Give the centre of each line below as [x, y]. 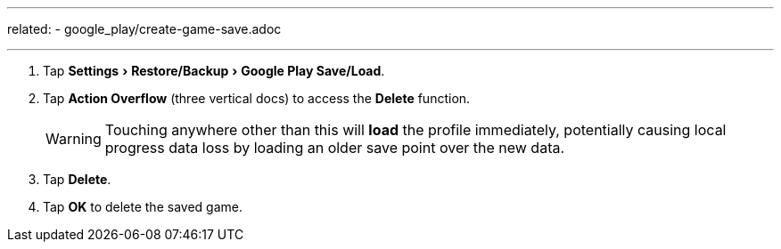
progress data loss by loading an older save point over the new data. [335, 148]
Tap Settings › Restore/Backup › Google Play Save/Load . [214, 71]
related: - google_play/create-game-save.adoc [144, 29]
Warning [74, 139]
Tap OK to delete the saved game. [143, 207]
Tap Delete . [77, 179]
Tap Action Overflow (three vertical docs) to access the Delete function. [257, 98]
